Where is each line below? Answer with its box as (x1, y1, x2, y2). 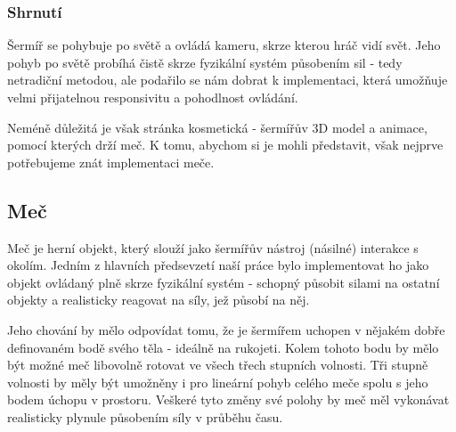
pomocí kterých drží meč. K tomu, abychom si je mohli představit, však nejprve (7, 135, 444, 154)
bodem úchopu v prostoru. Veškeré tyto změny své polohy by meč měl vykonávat (7, 390, 450, 409)
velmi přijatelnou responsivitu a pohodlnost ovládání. (7, 88, 298, 106)
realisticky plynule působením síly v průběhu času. (7, 407, 283, 426)
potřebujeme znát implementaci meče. (7, 152, 215, 171)
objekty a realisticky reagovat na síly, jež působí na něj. (7, 290, 310, 309)
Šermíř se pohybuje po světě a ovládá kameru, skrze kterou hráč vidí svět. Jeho (7, 36, 441, 54)
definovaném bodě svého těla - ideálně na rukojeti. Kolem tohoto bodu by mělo (7, 338, 439, 356)
